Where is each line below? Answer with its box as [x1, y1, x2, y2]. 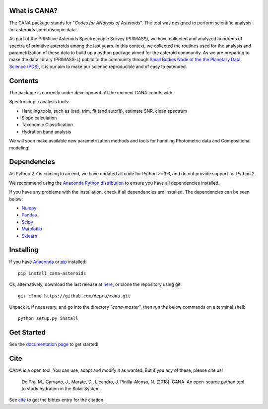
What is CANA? [9, 6, 58, 15]
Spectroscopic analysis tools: [9, 99, 69, 105]
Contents [9, 76, 39, 85]
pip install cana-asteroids [18, 271, 86, 276]
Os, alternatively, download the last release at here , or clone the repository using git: [9, 281, 182, 287]
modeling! [9, 144, 30, 151]
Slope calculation [21, 115, 57, 121]
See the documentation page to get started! [9, 341, 99, 347]
